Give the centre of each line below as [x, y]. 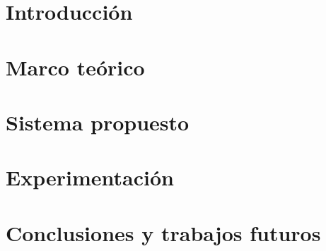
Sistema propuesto [98, 122]
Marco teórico [75, 67]
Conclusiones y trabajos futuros [163, 232]
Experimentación [90, 177]
